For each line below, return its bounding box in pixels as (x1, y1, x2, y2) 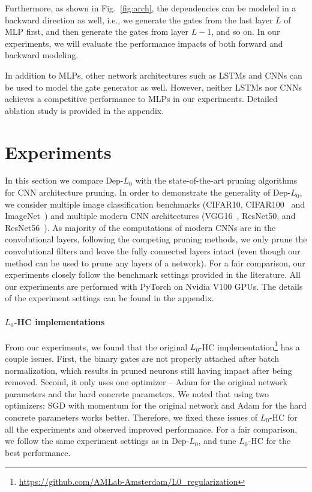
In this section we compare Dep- (5, 174, 124, 187)
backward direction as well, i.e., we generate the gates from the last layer (5, 13, 273, 26)
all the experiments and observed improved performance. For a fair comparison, (5, 422, 298, 435)
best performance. (5, 446, 71, 458)
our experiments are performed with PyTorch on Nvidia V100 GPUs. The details (5, 280, 303, 292)
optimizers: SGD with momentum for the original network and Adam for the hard (5, 399, 307, 412)
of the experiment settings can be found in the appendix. (5, 292, 214, 304)
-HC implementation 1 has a (199, 338, 300, 353)
